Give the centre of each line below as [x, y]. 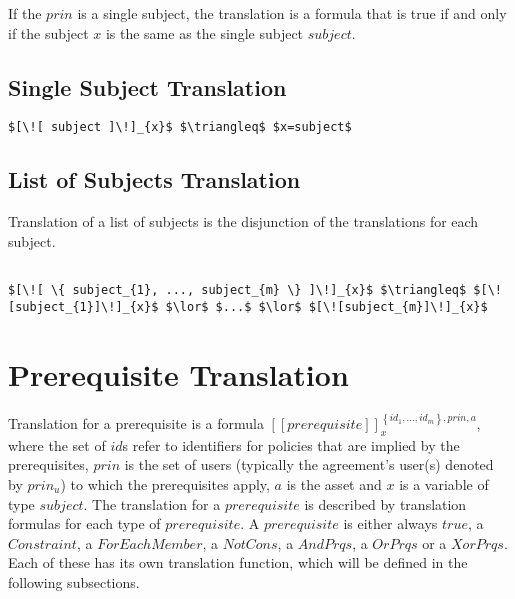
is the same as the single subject [204, 32]
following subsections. [74, 581]
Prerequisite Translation [178, 373]
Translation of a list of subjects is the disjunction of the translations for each [243, 221]
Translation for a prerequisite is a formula [136, 422]
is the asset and [334, 483]
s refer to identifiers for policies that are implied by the [291, 444]
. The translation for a [152, 503]
